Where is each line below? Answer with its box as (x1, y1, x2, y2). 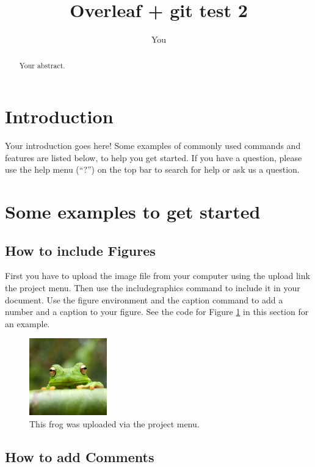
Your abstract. (19, 60, 65, 70)
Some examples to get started (5, 199, 261, 224)
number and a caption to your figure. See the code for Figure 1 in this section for (5, 305, 309, 318)
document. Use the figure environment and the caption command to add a (5, 293, 283, 306)
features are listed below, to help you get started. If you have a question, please (5, 151, 302, 164)
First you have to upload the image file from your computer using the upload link (5, 269, 310, 282)
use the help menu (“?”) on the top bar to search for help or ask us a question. (5, 163, 300, 176)
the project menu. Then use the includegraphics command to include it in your (5, 281, 300, 294)
